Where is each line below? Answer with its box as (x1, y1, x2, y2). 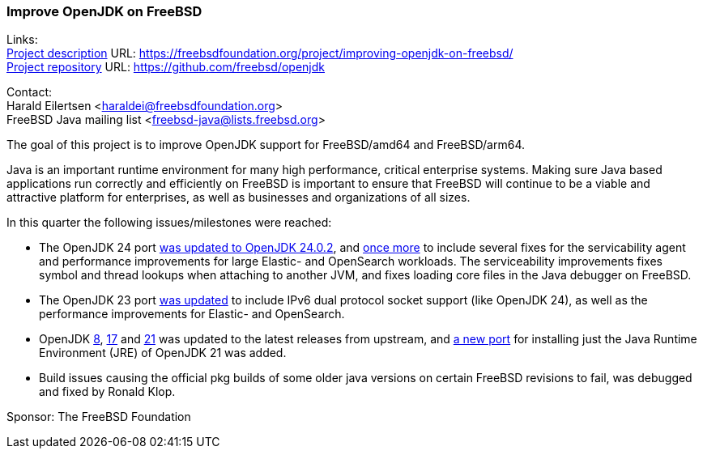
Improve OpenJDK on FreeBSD (6, 3, 202, 19)
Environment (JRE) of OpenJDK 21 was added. (39, 346, 287, 360)
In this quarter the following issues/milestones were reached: (6, 215, 332, 230)
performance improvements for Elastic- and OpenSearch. (39, 307, 345, 321)
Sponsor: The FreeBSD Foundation (6, 410, 191, 424)
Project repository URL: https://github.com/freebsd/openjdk (6, 60, 325, 74)
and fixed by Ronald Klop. (39, 385, 176, 399)
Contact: (6, 85, 53, 100)
